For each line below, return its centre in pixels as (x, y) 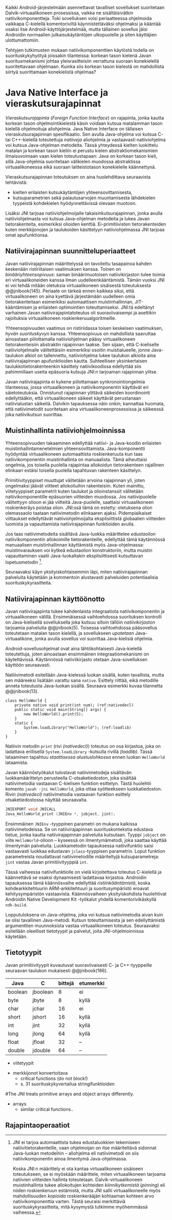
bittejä (66, 983)
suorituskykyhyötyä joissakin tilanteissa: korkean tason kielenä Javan (78, 55)
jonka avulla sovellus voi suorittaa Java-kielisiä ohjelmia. (94, 639)
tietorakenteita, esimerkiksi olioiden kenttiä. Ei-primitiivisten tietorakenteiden (86, 224)
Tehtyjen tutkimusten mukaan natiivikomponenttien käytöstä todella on (80, 50)
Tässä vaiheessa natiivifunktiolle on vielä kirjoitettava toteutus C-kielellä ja (83, 872)
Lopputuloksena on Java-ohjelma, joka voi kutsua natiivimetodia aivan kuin (84, 914)
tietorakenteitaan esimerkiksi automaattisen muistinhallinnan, (70, 302)
